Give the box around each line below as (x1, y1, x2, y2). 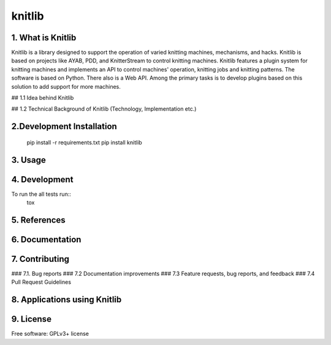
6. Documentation (11, 234, 82, 245)
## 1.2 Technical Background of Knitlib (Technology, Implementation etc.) (11, 105, 197, 113)
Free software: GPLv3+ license (11, 330, 89, 338)
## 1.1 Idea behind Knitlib (11, 94, 74, 102)
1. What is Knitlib (11, 32, 77, 43)
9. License (11, 314, 52, 324)
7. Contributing (11, 254, 70, 264)
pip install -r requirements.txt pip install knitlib (26, 138, 142, 146)
